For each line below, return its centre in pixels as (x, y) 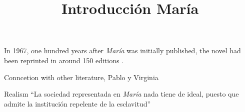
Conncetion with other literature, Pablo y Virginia (81, 77)
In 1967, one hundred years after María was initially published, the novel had (122, 51)
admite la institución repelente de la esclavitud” (77, 103)
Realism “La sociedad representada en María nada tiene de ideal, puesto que (121, 94)
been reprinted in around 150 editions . (64, 60)
